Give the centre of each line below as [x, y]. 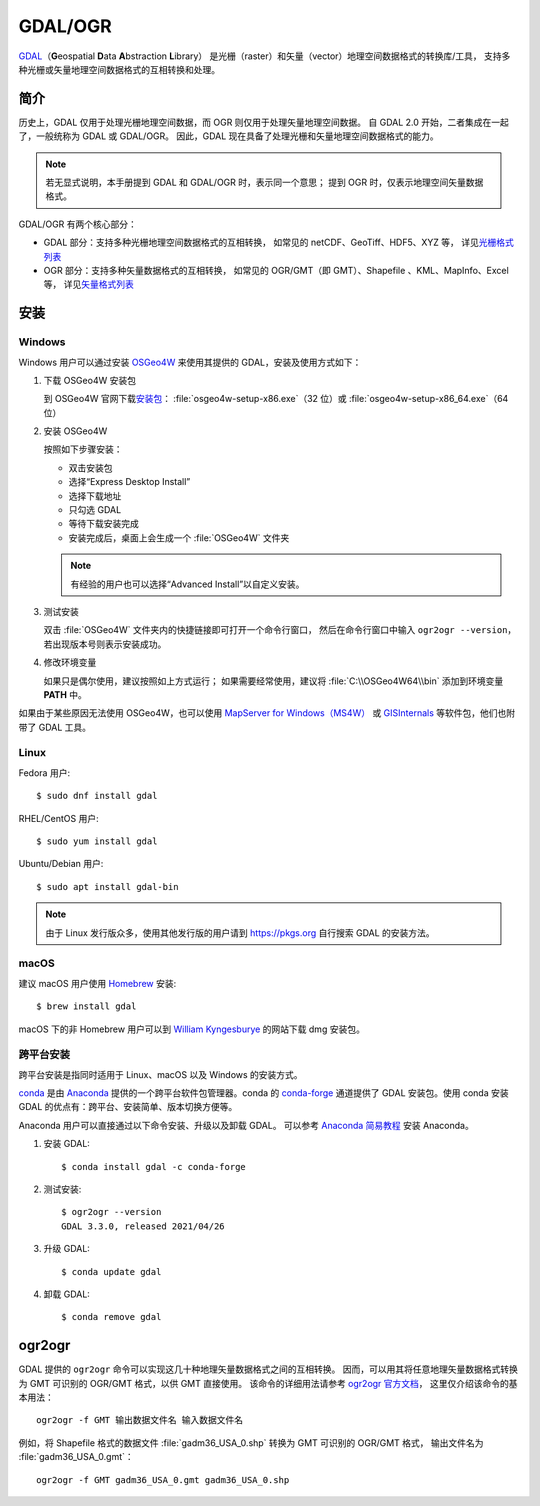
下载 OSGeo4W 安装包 [90, 380]
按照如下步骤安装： [83, 449]
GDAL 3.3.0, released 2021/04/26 [143, 1226]
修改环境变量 [70, 662]
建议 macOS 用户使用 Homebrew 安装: [97, 983]
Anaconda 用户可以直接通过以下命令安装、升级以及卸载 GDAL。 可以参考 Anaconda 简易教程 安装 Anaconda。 [246, 1125]
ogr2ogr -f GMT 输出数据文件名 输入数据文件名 [140, 1420]
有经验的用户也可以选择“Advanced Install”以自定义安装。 [187, 584]
